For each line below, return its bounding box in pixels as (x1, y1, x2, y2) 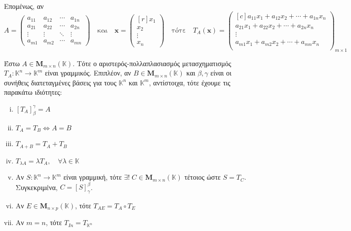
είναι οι (210, 68, 232, 78)
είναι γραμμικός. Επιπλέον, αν (44, 68, 131, 78)
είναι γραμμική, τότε (63, 172, 122, 182)
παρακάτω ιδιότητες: (4, 87, 62, 97)
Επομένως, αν (4, 1, 44, 11)
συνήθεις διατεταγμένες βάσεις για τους (4, 77, 117, 87)
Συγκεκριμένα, (15, 182, 58, 192)
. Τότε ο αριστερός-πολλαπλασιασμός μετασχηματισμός (73, 58, 232, 68)
